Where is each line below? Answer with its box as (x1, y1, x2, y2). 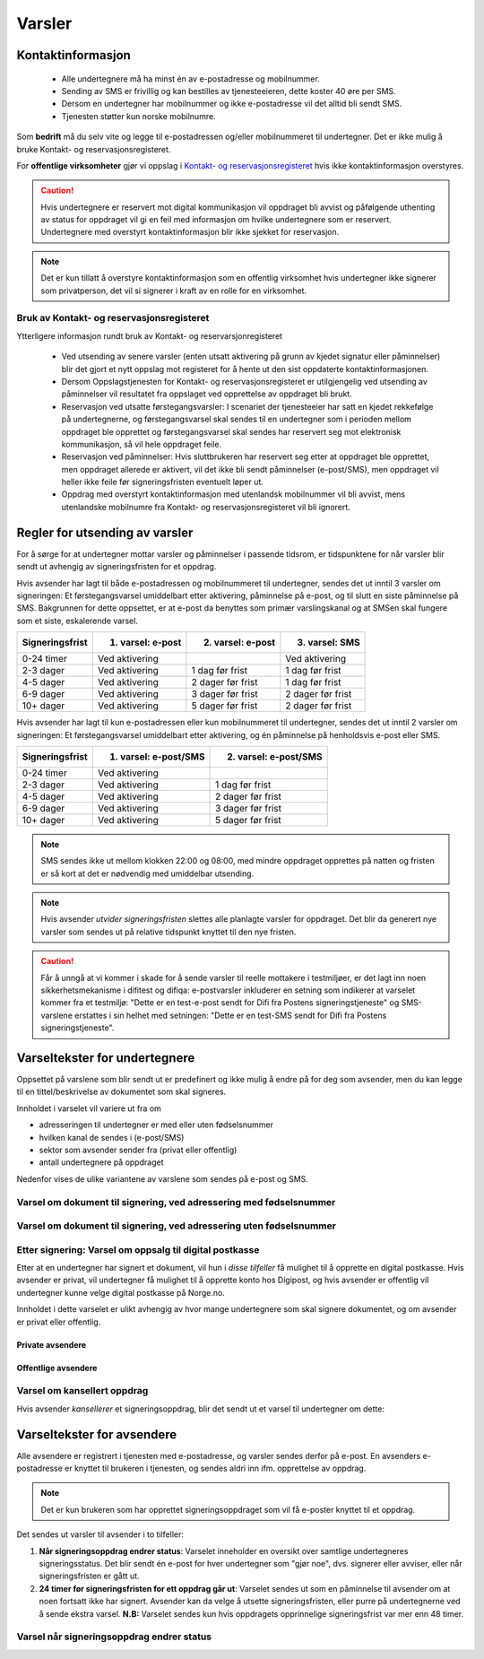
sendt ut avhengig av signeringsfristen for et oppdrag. (16, 561, 217, 572)
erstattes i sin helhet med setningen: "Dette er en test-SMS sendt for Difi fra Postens (74, 1010, 387, 1021)
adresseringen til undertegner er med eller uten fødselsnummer (39, 1119, 273, 1130)
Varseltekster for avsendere (16, 1427, 177, 1442)
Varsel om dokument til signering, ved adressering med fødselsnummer (16, 1195, 336, 1208)
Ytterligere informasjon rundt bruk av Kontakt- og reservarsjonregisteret (16, 330, 282, 341)
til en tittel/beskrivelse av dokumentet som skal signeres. (16, 1086, 227, 1098)
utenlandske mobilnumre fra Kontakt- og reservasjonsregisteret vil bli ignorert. (61, 501, 351, 512)
